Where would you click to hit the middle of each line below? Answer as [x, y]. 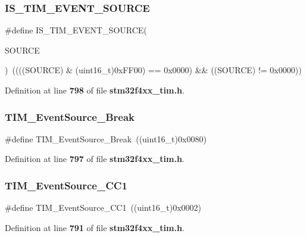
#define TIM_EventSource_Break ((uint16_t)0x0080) [106, 138]
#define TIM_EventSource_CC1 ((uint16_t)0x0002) [103, 208]
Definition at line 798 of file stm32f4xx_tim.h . [95, 90]
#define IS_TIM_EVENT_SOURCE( [76, 30]
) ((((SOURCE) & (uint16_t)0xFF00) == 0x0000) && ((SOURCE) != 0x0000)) [153, 70]
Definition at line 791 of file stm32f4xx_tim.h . [95, 227]
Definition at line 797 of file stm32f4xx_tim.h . [95, 159]
